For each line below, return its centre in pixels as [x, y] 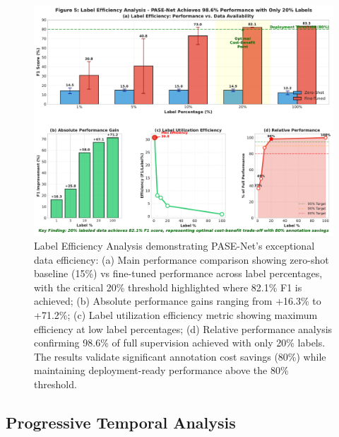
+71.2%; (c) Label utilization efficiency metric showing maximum [176, 315]
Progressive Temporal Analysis [121, 422]
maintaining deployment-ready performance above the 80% [161, 370]
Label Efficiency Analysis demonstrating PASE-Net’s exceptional [174, 246]
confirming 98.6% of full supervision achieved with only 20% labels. [180, 343]
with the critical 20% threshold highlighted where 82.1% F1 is [168, 287]
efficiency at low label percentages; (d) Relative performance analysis [183, 328]
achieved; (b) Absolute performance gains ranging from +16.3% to [178, 301]
